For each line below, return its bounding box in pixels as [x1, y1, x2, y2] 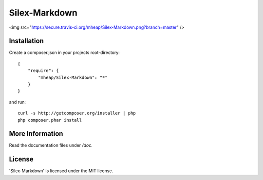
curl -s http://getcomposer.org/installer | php [18, 110, 136, 116]
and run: [9, 99, 26, 105]
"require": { [27, 68, 59, 73]
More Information [9, 129, 63, 138]
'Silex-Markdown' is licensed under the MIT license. [9, 168, 113, 174]
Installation [9, 37, 44, 45]
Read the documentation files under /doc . [9, 143, 93, 148]
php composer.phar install [18, 117, 82, 123]
